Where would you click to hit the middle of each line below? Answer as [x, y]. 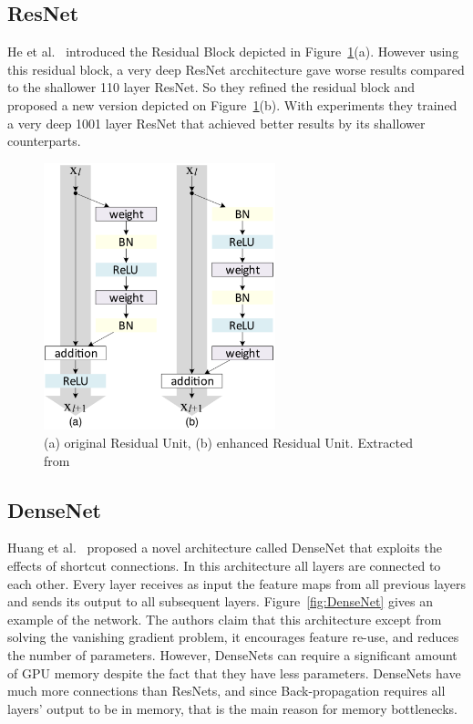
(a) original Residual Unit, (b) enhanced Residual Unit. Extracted [228, 443]
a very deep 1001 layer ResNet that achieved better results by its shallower [216, 123]
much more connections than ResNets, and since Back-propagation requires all [226, 691]
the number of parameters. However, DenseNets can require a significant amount [232, 655]
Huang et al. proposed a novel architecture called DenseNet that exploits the [225, 548]
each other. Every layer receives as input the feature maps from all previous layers [236, 583]
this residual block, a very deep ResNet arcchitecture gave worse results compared [236, 69]
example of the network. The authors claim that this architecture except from [225, 619]
